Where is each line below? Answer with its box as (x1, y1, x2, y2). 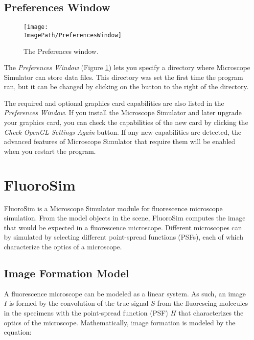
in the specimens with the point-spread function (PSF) (4, 307, 168, 317)
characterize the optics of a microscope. (4, 241, 122, 251)
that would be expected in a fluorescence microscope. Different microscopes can (4, 222, 242, 232)
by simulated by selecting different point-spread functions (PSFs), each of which (4, 232, 243, 242)
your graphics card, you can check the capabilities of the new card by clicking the (4, 117, 248, 127)
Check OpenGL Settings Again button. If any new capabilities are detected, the (4, 126, 241, 137)
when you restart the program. (4, 146, 96, 156)
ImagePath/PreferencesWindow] (23, 31, 122, 39)
